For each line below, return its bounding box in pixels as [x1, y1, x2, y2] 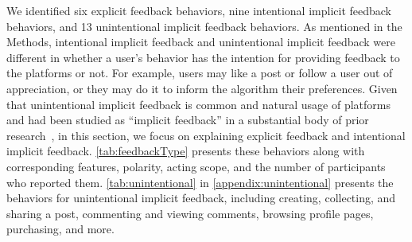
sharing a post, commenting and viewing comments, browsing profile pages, [6, 205, 374, 221]
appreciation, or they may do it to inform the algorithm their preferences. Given [6, 80, 398, 96]
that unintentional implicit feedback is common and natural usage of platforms [6, 96, 391, 112]
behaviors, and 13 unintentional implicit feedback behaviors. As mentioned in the [6, 18, 402, 34]
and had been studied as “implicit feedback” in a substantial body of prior [6, 111, 369, 128]
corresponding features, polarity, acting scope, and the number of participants [6, 158, 386, 174]
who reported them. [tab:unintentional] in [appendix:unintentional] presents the [6, 174, 394, 190]
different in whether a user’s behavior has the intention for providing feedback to [6, 49, 400, 65]
